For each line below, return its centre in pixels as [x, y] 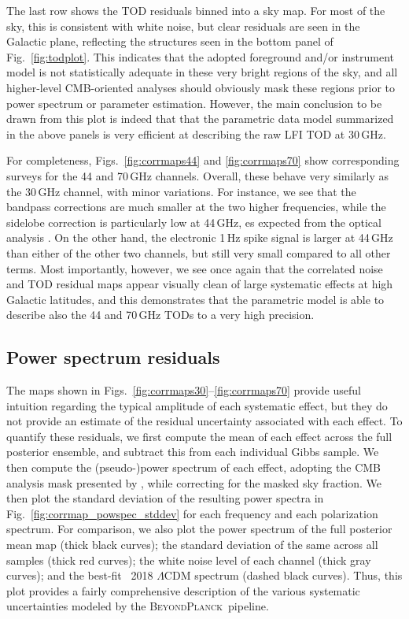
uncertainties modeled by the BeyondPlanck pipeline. [138, 606]
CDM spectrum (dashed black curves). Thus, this [283, 575]
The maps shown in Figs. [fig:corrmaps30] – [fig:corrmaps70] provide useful [184, 390]
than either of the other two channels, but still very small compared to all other [199, 252]
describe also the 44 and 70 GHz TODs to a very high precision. [160, 315]
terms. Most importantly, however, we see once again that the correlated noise [195, 268]
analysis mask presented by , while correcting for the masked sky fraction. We [194, 482]
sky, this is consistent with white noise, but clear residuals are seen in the [183, 26]
